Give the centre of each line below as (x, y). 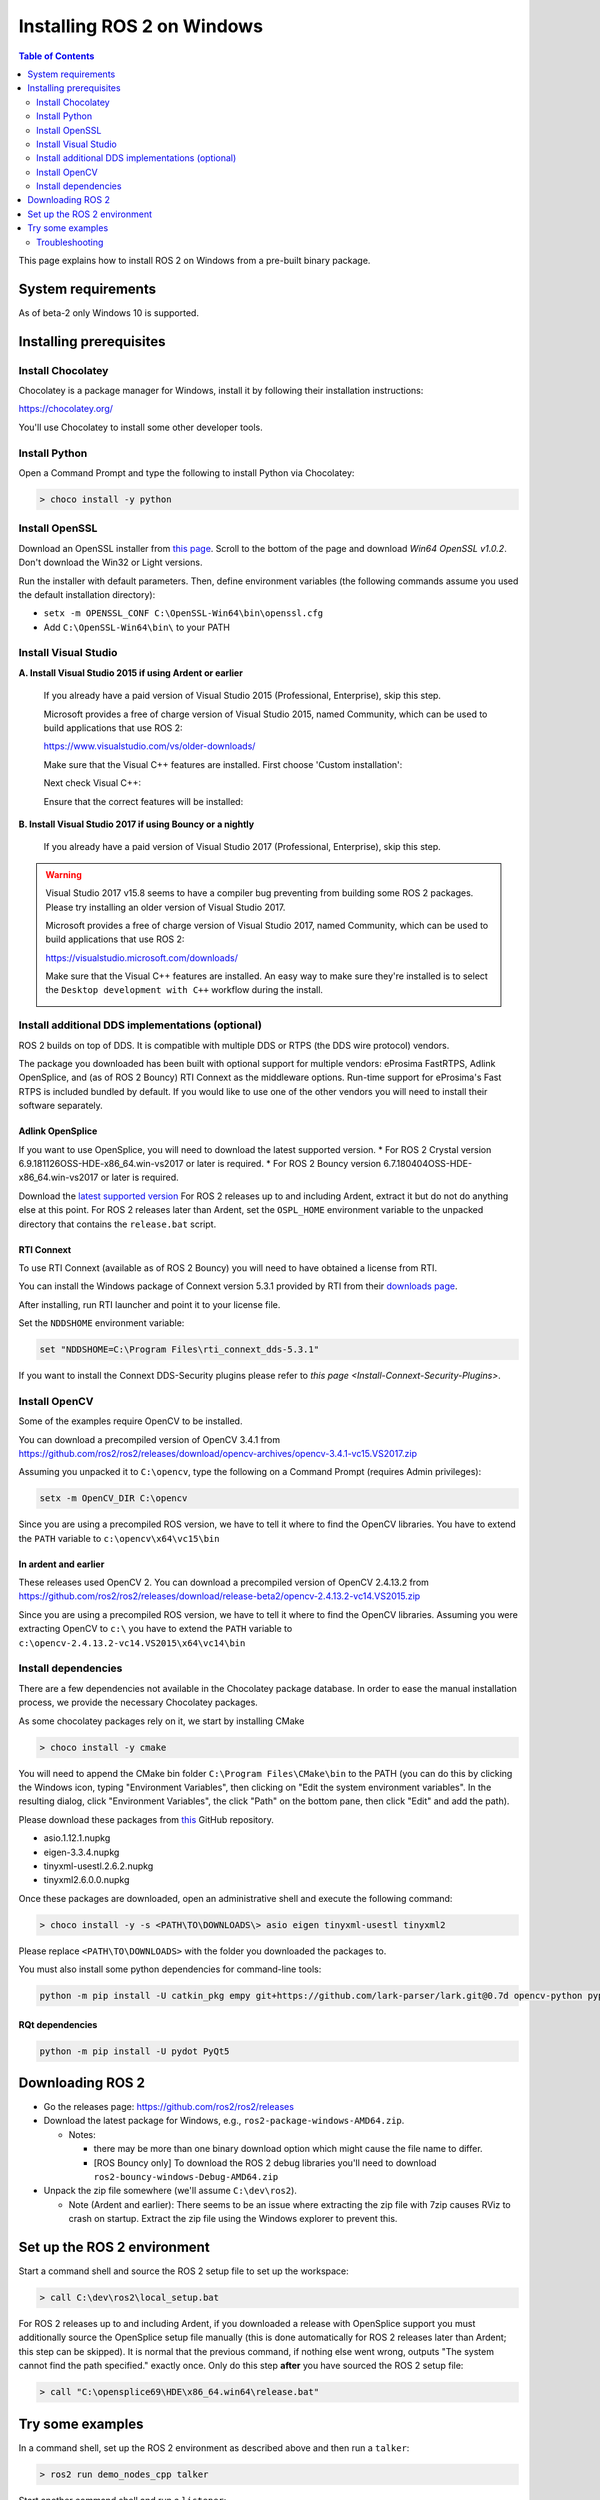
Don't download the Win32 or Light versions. (110, 562)
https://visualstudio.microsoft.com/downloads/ (142, 957)
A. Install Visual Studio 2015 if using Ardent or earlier (131, 672)
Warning (63, 874)
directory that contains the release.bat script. (117, 1224)
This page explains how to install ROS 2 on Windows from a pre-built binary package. (194, 261)
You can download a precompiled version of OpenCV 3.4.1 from (149, 1439)
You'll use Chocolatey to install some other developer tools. (141, 427)
